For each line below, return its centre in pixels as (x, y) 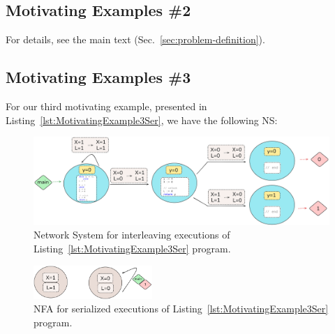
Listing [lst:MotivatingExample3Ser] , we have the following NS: (142, 120)
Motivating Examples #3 (98, 77)
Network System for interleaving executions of (132, 235)
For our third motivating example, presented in (106, 106)
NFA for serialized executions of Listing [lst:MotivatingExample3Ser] (181, 309)
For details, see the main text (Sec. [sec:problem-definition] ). (135, 39)
